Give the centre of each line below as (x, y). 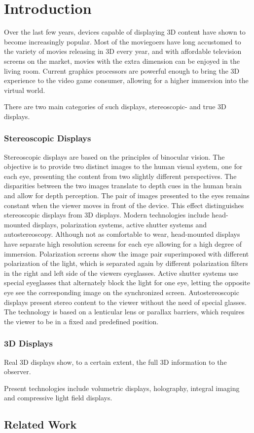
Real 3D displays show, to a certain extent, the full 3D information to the (115, 362)
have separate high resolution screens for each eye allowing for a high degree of (123, 244)
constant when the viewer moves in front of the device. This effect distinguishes (124, 205)
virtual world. (25, 90)
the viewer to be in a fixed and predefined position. (81, 321)
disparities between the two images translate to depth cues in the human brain (123, 186)
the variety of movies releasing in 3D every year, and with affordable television (123, 51)
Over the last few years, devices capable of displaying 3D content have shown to (125, 32)
